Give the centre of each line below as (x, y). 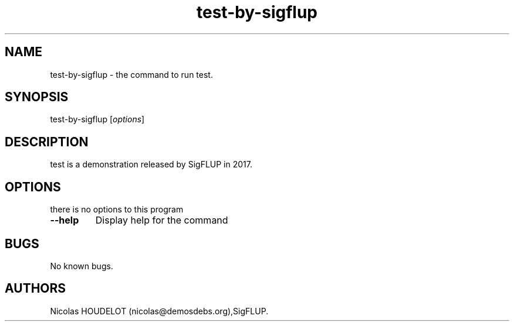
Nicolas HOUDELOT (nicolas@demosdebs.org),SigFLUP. (159, 311)
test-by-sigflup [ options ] (97, 119)
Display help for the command (162, 220)
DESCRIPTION (47, 142)
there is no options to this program (117, 210)
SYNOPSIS (37, 97)
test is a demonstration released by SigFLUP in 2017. (151, 164)
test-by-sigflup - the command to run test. (131, 74)
